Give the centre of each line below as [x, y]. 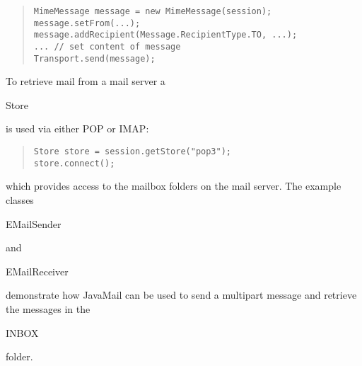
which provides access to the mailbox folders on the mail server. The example [174, 186]
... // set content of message [107, 46]
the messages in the [48, 308]
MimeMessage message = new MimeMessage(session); [153, 11]
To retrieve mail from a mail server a [86, 81]
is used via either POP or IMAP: [77, 128]
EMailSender [34, 223]
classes [20, 199]
